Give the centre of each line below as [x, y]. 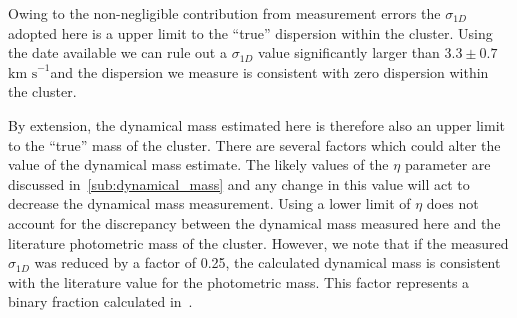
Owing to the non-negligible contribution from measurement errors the [224, 13]
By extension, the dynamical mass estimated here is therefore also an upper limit [256, 124]
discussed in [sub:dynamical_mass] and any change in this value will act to [239, 183]
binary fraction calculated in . [100, 301]
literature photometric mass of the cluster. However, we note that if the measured [258, 242]
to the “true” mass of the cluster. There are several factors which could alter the [254, 144]
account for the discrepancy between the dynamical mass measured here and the [254, 222]
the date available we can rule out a [117, 52]
